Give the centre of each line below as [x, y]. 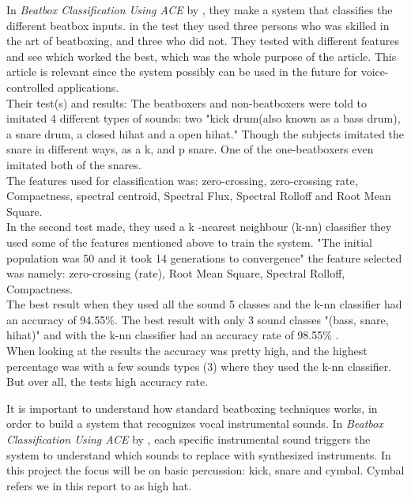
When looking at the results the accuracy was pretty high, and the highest [187, 351]
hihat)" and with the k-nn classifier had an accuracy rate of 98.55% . [173, 335]
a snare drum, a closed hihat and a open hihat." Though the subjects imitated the [205, 133]
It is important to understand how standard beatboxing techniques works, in [192, 408]
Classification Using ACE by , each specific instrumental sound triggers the [189, 439]
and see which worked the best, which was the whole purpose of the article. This [202, 56]
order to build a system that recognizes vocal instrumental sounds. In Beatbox [195, 423]
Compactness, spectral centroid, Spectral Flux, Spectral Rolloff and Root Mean [199, 196]
